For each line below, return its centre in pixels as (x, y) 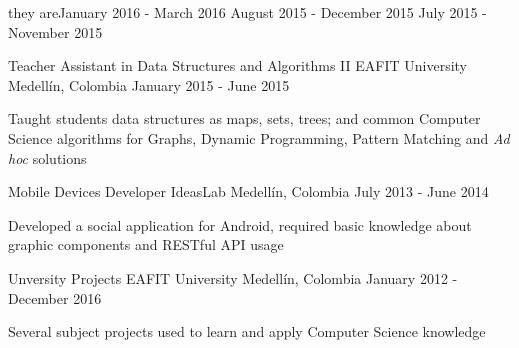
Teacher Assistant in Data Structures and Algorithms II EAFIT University (237, 65)
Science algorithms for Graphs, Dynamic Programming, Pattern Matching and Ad (259, 137)
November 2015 (55, 31)
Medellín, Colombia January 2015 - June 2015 (149, 84)
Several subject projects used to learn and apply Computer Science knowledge (247, 331)
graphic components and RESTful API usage (146, 244)
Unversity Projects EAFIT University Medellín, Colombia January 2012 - (233, 277)
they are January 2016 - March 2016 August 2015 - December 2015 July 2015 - (247, 12)
